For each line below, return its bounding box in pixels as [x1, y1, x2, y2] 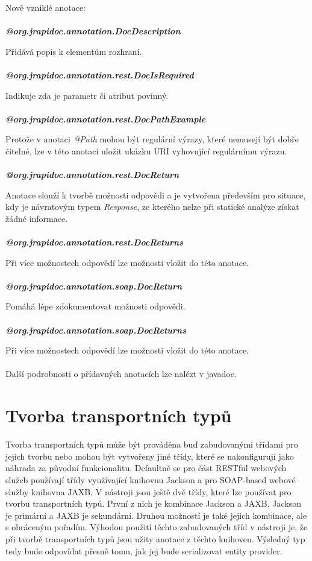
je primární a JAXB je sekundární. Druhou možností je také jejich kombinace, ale [5, 509, 307, 521]
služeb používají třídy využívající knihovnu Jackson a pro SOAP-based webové [5, 473, 296, 486]
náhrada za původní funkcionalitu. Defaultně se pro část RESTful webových [5, 461, 287, 474]
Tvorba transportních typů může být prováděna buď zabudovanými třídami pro [5, 438, 298, 451]
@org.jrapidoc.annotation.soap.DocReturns [5, 323, 186, 336]
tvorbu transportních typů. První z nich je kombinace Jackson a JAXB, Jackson [5, 497, 301, 510]
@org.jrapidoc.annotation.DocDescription [5, 25, 181, 37]
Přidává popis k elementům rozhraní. [5, 45, 142, 57]
